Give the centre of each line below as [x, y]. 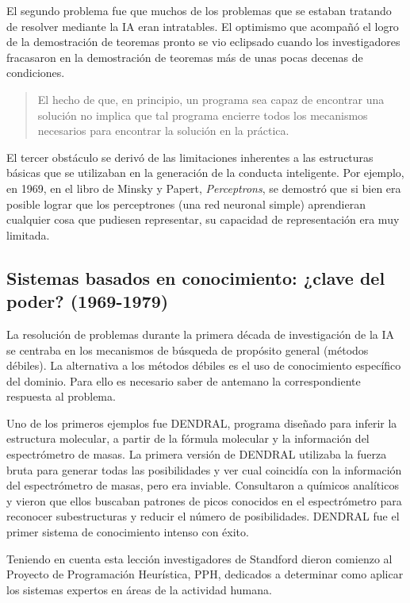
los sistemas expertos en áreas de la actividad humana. [139, 589]
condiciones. [36, 73]
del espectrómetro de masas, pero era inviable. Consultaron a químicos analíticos [203, 485]
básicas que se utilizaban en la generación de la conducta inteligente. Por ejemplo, [205, 173]
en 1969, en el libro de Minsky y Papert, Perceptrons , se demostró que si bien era [204, 188]
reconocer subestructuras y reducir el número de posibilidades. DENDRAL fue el [203, 516]
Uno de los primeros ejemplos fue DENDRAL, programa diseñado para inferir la [202, 422]
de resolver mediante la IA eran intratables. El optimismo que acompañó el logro [203, 26]
